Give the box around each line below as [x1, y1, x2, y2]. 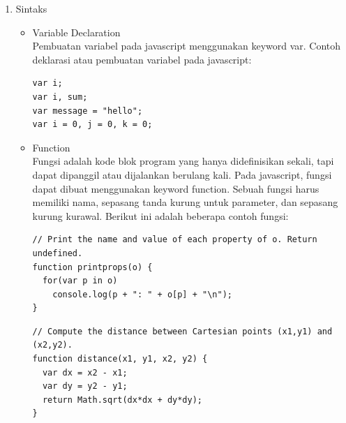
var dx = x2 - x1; [42, 367, 128, 378]
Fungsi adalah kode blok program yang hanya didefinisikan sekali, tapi [32, 154, 334, 168]
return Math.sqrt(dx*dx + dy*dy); [42, 394, 203, 405]
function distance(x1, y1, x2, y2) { [32, 354, 208, 364]
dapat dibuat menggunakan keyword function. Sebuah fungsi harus [32, 181, 319, 195]
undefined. [32, 248, 83, 258]
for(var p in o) [42, 276, 118, 286]
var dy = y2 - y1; [42, 381, 128, 392]
